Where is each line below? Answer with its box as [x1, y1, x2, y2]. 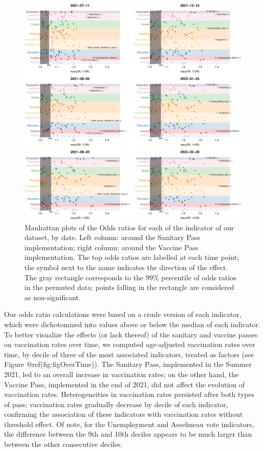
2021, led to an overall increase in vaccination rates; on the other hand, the [4, 368, 239, 379]
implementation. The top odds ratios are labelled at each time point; [24, 252, 240, 262]
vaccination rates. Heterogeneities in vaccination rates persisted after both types [4, 389, 255, 400]
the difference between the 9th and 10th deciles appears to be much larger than [4, 429, 252, 439]
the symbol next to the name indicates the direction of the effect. [24, 261, 228, 272]
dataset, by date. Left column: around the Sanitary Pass [24, 232, 200, 243]
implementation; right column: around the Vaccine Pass [24, 242, 198, 252]
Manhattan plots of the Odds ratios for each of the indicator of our [24, 222, 234, 232]
